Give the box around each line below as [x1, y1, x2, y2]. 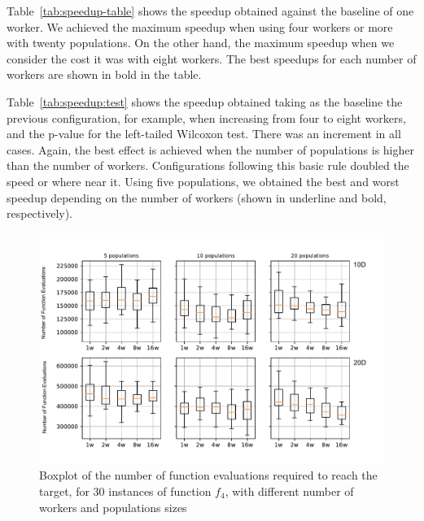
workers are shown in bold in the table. [7, 66, 202, 83]
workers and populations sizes [39, 498, 187, 515]
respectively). [7, 205, 73, 222]
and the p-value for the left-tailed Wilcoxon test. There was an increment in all [7, 125, 401, 142]
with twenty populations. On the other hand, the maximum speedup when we [7, 34, 395, 51]
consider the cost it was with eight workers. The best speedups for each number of [7, 50, 417, 67]
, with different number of [225, 482, 354, 499]
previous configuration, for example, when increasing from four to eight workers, [7, 109, 406, 126]
